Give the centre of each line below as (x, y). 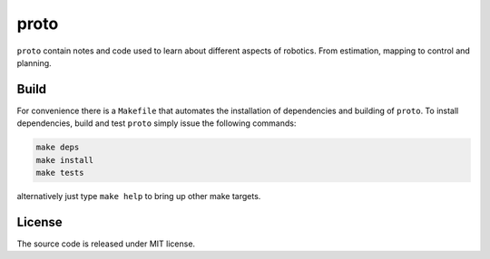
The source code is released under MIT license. (106, 244)
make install (65, 160)
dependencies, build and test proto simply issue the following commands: (157, 123)
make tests (60, 173)
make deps (58, 148)
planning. (34, 62)
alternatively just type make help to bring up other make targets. (139, 196)
